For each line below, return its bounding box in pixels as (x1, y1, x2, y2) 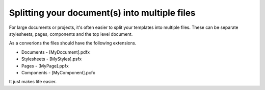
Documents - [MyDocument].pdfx (21, 49, 90, 55)
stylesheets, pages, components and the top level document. (9, 31, 133, 37)
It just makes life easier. (9, 79, 57, 85)
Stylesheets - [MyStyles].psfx (21, 56, 82, 62)
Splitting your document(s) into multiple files (9, 7, 196, 18)
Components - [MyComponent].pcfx (21, 69, 96, 75)
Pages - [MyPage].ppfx (21, 63, 69, 68)
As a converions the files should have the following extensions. (9, 40, 137, 46)
